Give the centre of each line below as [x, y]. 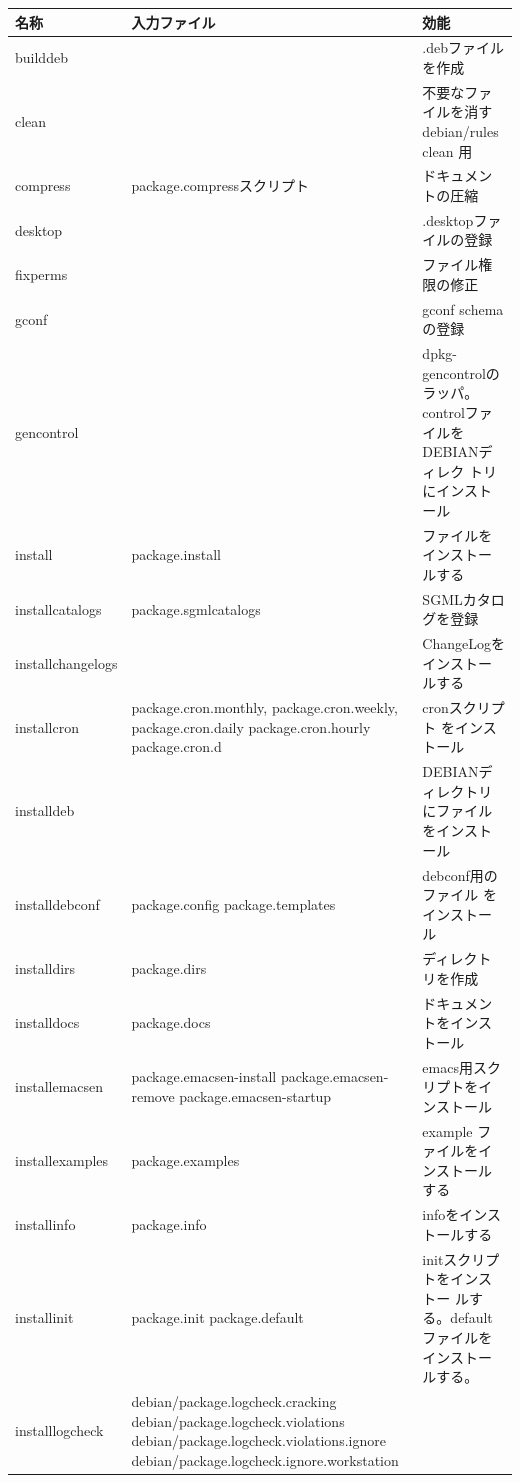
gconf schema [463, 308]
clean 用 [447, 150]
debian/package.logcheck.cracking [234, 1401]
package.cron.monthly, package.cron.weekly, [264, 707]
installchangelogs [66, 662]
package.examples [185, 1160]
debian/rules [460, 130]
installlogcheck [59, 1430]
